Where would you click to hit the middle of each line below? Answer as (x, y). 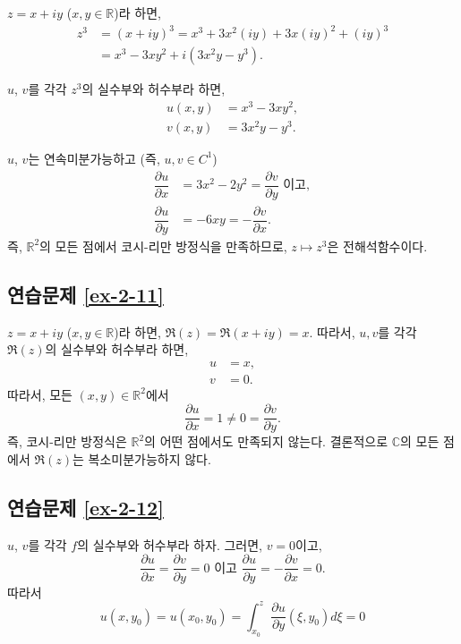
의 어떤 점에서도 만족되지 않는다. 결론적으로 (266, 441)
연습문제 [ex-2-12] (85, 508)
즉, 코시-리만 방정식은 (67, 441)
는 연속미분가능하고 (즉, (94, 158)
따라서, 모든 (40, 394)
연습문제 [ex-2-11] (85, 294)
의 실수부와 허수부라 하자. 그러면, (170, 544)
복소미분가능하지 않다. (149, 459)
